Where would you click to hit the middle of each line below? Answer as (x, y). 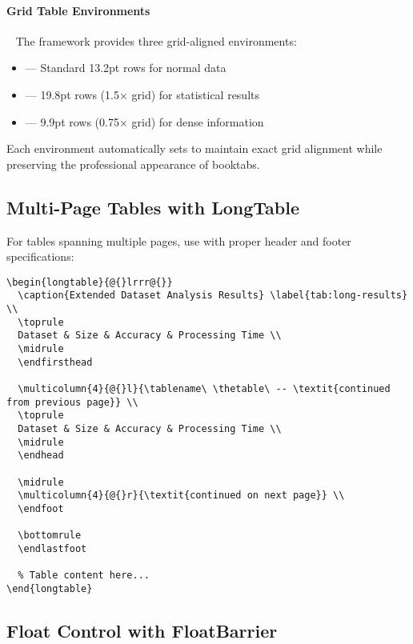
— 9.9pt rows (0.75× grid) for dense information (144, 121)
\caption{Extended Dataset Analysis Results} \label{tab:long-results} (213, 296)
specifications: (40, 256)
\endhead (41, 456)
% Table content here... (84, 576)
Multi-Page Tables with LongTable (153, 207)
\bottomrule (50, 536)
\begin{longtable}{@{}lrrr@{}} (90, 282)
